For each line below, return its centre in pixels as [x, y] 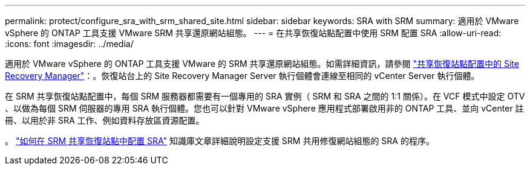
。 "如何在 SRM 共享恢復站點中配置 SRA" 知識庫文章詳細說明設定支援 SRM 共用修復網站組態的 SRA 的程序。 [220, 141]
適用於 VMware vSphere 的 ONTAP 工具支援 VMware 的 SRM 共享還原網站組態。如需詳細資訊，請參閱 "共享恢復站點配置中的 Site [262, 64]
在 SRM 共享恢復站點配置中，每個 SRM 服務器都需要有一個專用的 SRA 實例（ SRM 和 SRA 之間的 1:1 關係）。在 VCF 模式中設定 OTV [265, 96]
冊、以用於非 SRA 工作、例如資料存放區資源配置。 [105, 120]
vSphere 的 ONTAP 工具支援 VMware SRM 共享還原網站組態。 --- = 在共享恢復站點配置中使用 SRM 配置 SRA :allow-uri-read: [253, 33]
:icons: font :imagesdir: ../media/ [69, 44]
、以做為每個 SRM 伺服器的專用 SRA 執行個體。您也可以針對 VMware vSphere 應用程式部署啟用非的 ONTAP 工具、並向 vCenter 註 [264, 108]
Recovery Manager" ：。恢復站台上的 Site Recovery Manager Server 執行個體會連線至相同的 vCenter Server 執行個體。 [242, 76]
